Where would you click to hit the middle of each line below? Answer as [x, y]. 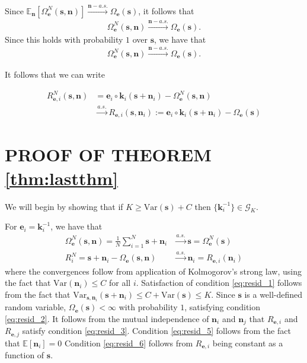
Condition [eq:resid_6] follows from [129, 343]
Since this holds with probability [64, 39]
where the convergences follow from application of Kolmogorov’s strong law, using [153, 271]
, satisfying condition [223, 307]
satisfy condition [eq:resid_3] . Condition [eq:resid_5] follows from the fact [156, 331]
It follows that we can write [55, 74]
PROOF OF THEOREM [108, 155]
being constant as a [248, 343]
